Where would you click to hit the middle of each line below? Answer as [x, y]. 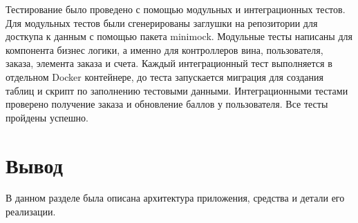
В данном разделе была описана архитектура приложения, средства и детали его [175, 198]
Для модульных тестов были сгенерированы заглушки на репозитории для [162, 22]
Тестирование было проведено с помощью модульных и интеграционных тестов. [176, 9]
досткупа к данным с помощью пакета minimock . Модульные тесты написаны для [179, 36]
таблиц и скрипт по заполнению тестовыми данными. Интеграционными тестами [177, 90]
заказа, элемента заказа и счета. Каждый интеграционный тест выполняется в [169, 63]
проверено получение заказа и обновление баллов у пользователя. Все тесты [167, 104]
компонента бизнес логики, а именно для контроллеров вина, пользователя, [164, 49]
